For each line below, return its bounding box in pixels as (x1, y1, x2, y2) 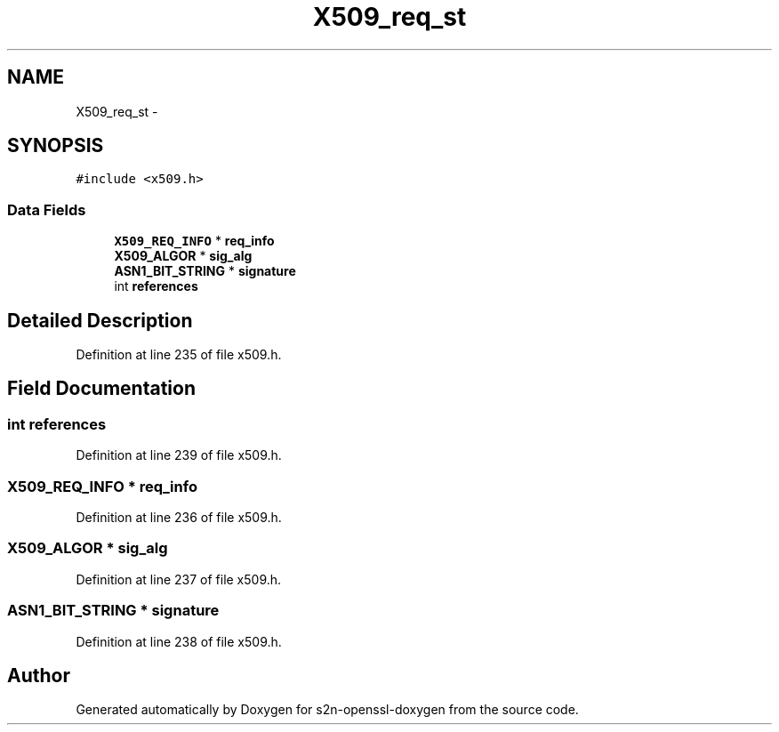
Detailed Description (7, 309, 193, 332)
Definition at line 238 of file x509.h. (76, 633, 282, 649)
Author (7, 664, 70, 687)
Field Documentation (7, 377, 196, 400)
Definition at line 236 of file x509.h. (76, 510, 282, 525)
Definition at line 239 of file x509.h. (76, 447, 282, 463)
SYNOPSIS (7, 134, 104, 157)
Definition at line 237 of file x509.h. (76, 571, 282, 587)
